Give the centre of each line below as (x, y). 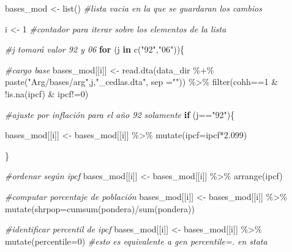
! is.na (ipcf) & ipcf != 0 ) (47, 93)
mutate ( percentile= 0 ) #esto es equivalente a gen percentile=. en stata (136, 241)
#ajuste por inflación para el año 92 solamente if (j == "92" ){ (120, 114)
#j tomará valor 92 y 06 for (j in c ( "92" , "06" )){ (95, 49)
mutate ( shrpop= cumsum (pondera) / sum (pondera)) (100, 208)
